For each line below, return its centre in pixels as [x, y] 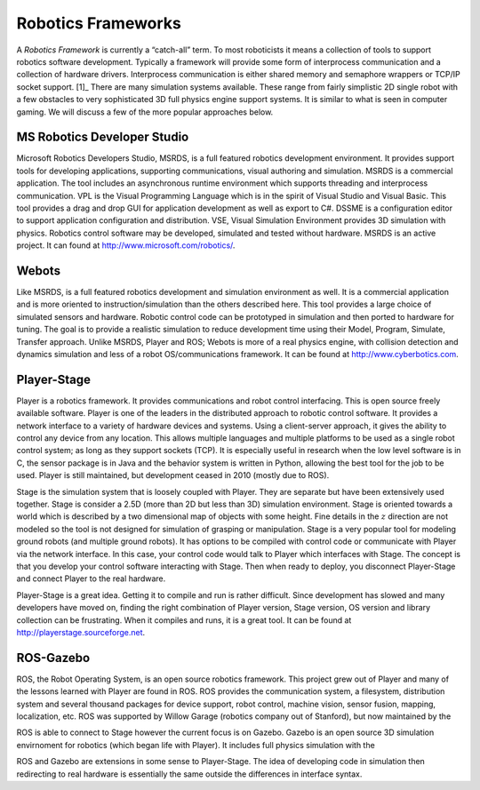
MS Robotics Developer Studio [103, 137]
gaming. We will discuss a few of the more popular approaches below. [145, 112]
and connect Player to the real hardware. [91, 579]
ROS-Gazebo [53, 658]
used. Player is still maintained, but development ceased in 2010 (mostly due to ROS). [173, 475]
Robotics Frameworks [99, 23]
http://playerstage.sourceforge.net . [81, 632]
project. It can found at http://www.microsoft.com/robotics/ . [126, 245]
